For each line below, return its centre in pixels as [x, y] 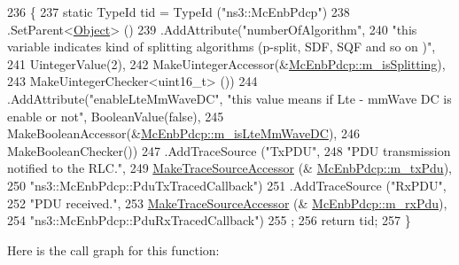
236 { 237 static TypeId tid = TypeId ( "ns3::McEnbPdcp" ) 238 [179, 12]
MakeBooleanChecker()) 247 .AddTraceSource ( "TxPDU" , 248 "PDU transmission [229, 150]
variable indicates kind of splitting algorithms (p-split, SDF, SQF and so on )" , [222, 47]
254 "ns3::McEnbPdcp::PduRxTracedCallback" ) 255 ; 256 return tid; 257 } [209, 220]
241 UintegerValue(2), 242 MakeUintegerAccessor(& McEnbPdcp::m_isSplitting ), [226, 63]
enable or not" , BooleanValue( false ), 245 [116, 116]
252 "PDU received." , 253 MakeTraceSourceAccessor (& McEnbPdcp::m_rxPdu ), [227, 203]
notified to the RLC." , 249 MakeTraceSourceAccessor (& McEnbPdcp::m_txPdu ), [229, 168]
